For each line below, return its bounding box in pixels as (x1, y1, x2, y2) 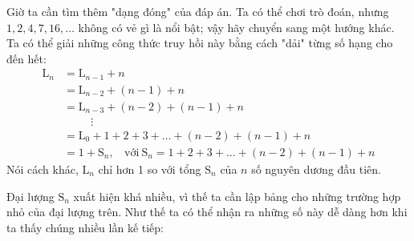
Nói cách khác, (6, 161, 79, 178)
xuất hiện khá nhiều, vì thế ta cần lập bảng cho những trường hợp (73, 187, 401, 204)
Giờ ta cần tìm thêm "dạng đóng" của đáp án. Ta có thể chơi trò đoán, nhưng (6, 3, 389, 19)
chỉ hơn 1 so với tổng (98, 161, 201, 178)
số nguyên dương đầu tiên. (251, 161, 382, 178)
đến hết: (6, 50, 47, 66)
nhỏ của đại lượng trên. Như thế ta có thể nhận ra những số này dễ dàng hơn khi (6, 203, 408, 220)
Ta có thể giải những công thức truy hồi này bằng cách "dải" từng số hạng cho (6, 34, 393, 51)
